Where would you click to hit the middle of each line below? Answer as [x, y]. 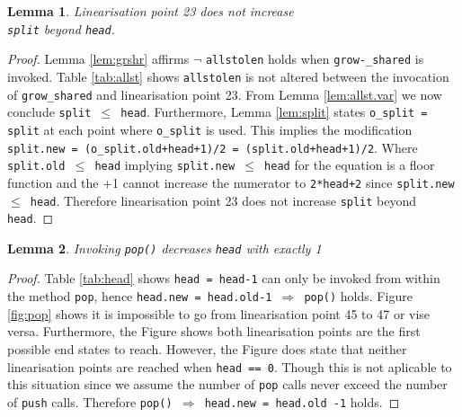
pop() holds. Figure [358, 296]
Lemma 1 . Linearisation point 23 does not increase [151, 11]
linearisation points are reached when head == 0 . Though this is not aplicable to [230, 366]
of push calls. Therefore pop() [90, 401]
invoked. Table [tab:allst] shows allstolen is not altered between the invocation [228, 76]
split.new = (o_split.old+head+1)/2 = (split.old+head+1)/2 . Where [213, 147]
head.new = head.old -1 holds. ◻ [302, 401]
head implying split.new [165, 165]
